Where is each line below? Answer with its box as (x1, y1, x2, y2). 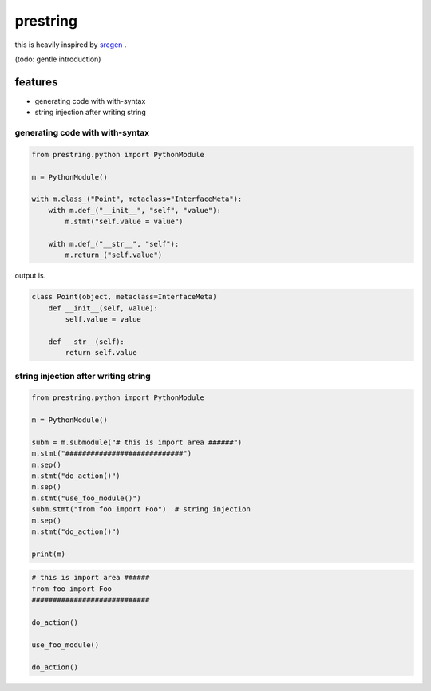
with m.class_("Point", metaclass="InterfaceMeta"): (31, 195, 243, 203)
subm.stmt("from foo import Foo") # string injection (31, 505, 251, 514)
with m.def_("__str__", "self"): (48, 239, 180, 248)
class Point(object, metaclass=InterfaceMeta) (31, 292, 217, 302)
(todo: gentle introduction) (14, 54, 101, 64)
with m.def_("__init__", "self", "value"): (48, 206, 221, 215)
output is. (14, 271, 46, 281)
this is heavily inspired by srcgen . (14, 40, 127, 49)
